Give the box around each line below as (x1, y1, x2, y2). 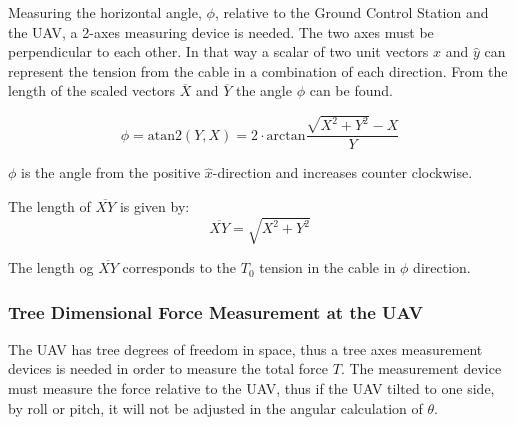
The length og (8, 257, 94, 278)
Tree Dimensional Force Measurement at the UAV (8, 299, 423, 324)
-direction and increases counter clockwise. (212, 162, 473, 183)
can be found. (309, 80, 393, 101)
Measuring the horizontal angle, (8, 2, 202, 22)
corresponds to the (122, 257, 237, 278)
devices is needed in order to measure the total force (8, 358, 329, 379)
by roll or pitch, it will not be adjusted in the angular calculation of (8, 397, 423, 418)
